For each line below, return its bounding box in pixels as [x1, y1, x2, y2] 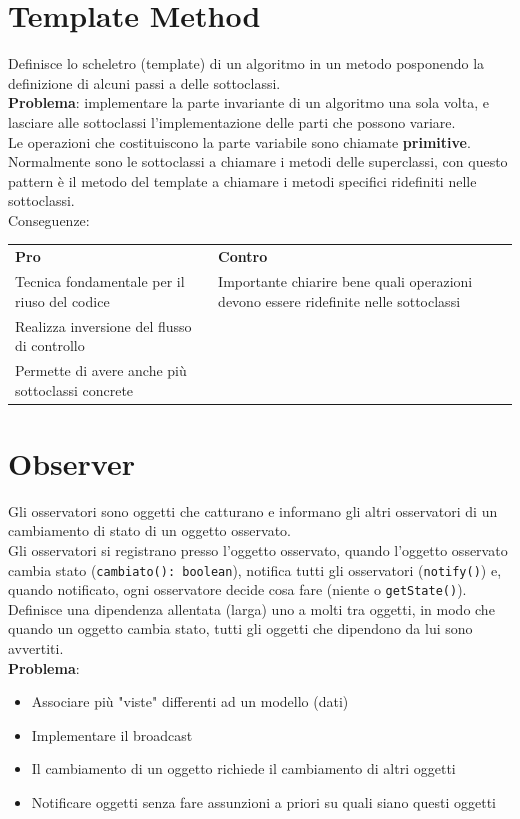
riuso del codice [15, 290, 110, 311]
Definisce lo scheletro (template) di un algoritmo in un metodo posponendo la [8, 53, 485, 74]
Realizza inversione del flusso [15, 315, 192, 336]
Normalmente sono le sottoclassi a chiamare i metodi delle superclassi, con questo [8, 151, 508, 172]
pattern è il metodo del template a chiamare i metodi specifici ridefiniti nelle [8, 170, 477, 191]
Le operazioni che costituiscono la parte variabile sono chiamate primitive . [8, 131, 471, 152]
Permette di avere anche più [15, 359, 187, 380]
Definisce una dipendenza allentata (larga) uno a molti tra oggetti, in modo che [8, 598, 495, 619]
